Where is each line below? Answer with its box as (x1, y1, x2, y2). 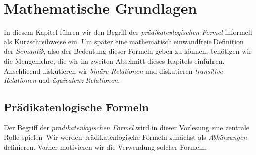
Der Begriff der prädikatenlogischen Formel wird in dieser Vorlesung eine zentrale (4, 122, 250, 132)
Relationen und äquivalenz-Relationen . (4, 75, 120, 85)
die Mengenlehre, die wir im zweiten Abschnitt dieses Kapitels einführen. (4, 55, 225, 66)
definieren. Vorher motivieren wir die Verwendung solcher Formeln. (4, 142, 207, 152)
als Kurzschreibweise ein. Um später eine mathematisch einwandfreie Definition (4, 36, 244, 46)
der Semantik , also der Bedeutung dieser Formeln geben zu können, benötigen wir (4, 46, 252, 56)
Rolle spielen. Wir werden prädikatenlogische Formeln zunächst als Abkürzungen (4, 132, 247, 142)
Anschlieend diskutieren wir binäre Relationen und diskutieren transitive (4, 65, 223, 76)
